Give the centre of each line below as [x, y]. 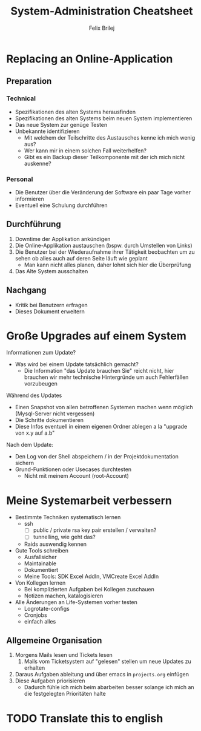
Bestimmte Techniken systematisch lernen [68, 517]
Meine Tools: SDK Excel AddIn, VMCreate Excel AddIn [91, 576]
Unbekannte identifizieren [47, 131]
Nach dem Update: [30, 445]
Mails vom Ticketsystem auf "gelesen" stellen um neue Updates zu [108, 661]
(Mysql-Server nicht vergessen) [55, 413]
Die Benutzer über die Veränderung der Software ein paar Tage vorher [103, 192]
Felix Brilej [102, 28]
